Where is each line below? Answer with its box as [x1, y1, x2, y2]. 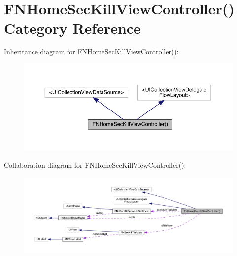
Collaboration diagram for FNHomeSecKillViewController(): [4, 159, 186, 170]
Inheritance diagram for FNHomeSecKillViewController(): [4, 46, 179, 57]
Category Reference [4, 18, 141, 38]
